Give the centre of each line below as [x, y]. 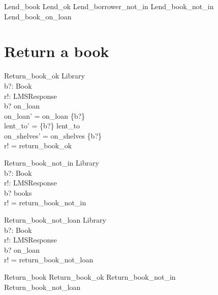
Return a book [57, 51]
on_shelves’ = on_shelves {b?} [53, 135]
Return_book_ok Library [44, 76]
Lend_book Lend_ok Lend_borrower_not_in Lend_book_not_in [109, 6]
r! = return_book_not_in [45, 203]
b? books [18, 192]
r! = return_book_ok [38, 145]
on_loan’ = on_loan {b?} [45, 115]
